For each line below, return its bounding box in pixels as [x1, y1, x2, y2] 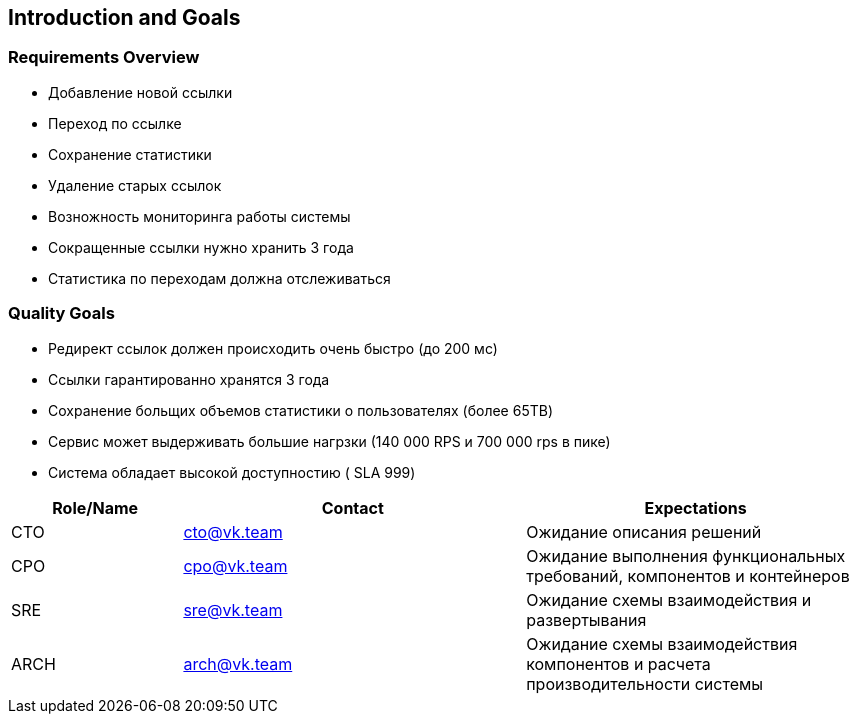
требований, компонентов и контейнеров [526, 565, 850, 586]
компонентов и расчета [526, 653, 711, 674]
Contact [321, 497, 384, 518]
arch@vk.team [183, 653, 293, 674]
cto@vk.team [183, 521, 283, 542]
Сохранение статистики [48, 145, 212, 163]
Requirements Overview [8, 47, 200, 68]
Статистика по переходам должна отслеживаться [48, 269, 391, 287]
